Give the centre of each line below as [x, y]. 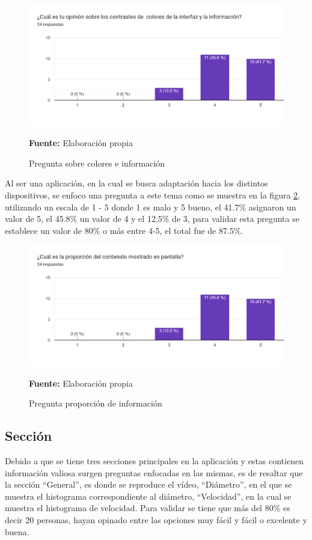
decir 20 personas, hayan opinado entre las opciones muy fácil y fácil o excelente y [156, 519]
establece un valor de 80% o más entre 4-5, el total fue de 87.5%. [124, 230]
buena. [17, 531]
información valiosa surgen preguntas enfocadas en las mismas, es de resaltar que [154, 472]
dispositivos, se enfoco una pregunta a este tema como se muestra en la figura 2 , [152, 195]
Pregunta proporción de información [96, 403]
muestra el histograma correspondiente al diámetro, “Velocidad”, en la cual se [148, 496]
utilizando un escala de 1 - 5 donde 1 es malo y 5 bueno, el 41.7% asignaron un [151, 207]
